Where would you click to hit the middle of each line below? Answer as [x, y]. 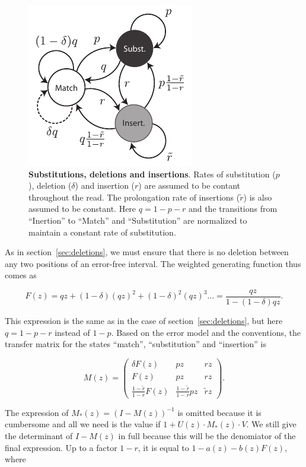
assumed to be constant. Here [82, 209]
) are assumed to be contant [189, 185]
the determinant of [39, 436]
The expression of [37, 412]
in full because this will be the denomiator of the [207, 436]
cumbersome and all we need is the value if [83, 424]
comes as [21, 275]
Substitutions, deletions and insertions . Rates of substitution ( [152, 174]
